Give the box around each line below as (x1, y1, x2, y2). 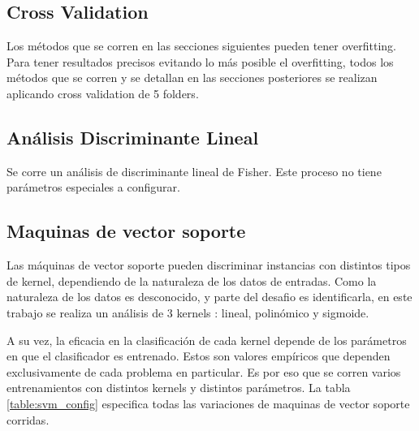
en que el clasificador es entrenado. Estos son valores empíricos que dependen (6, 347, 391, 364)
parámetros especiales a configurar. (6, 179, 180, 196)
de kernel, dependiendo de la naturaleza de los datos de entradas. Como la (6, 272, 377, 289)
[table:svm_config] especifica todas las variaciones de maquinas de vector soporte (6, 394, 410, 412)
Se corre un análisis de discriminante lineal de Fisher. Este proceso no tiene (6, 162, 382, 179)
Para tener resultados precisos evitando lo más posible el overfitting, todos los (6, 53, 394, 70)
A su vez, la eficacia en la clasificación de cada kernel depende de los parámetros (6, 331, 407, 348)
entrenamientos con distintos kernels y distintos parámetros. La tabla (6, 379, 351, 396)
